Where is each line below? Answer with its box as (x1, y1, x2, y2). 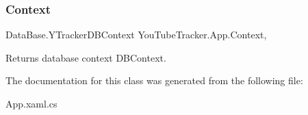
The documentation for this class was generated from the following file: (5, 73, 303, 88)
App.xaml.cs (5, 97, 57, 110)
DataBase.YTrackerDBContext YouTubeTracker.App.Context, (5, 27, 267, 42)
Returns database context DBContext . (5, 50, 166, 64)
